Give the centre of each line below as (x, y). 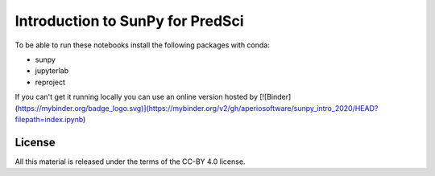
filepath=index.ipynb (49, 119)
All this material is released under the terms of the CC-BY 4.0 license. (130, 162)
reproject (50, 82)
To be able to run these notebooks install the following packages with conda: (142, 45)
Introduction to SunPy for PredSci (130, 21)
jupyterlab (52, 71)
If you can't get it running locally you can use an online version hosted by (136, 97)
